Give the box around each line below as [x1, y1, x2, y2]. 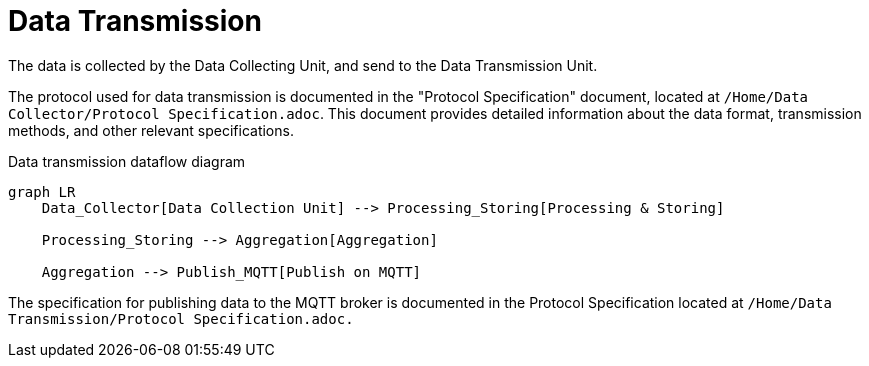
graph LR [8, 183, 76, 200]
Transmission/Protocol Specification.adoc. [8, 310, 354, 327]
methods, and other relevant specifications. [8, 121, 294, 139]
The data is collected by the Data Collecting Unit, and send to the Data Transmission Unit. [8, 56, 598, 74]
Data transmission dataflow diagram [8, 152, 246, 170]
